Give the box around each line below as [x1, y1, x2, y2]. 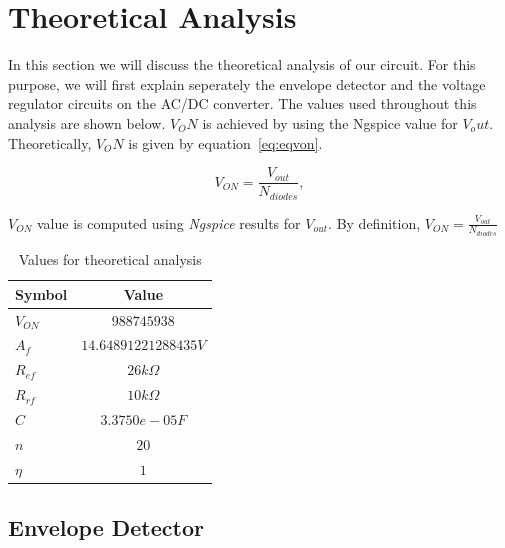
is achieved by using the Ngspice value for [202, 112, 458, 133]
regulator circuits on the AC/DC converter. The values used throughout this [8, 93, 477, 114]
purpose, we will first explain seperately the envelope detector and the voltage [8, 73, 486, 94]
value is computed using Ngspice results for [36, 212, 301, 233]
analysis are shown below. [8, 112, 166, 133]
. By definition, [328, 212, 421, 233]
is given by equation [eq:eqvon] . [128, 132, 323, 153]
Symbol [15, 283, 68, 304]
